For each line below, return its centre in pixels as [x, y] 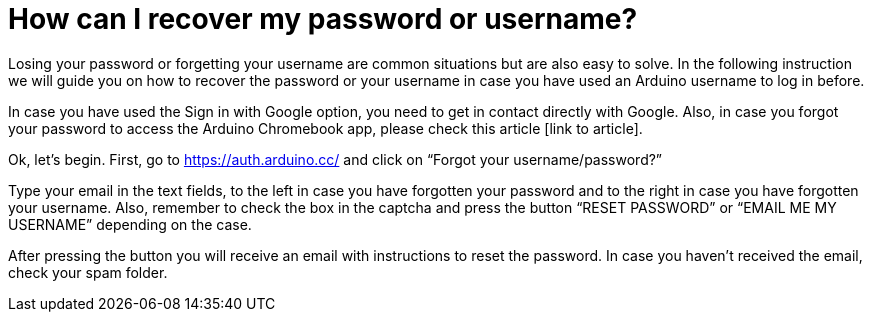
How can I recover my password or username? [323, 19]
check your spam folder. [88, 272]
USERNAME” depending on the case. [130, 224]
